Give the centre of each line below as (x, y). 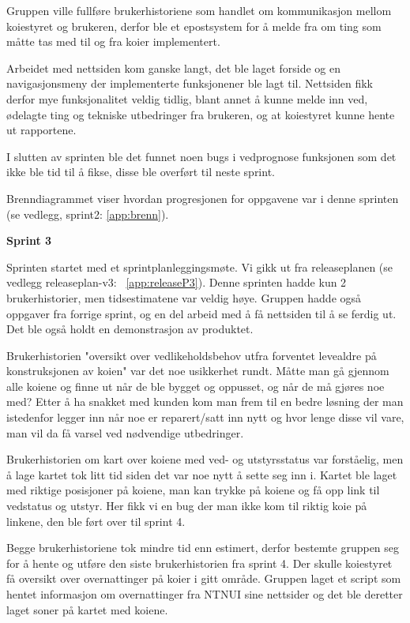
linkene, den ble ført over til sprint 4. (96, 521)
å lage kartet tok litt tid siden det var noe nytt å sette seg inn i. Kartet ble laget (202, 474)
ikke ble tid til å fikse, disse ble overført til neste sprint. (141, 172)
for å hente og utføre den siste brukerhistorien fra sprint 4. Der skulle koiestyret (199, 563)
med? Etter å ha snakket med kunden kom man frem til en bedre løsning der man (205, 402)
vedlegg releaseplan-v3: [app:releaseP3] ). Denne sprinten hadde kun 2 (177, 282)
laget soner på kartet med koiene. (87, 609)
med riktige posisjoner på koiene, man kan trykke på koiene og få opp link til (193, 490)
